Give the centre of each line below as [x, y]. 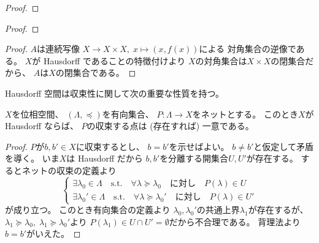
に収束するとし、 [110, 146]
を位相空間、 [38, 114]
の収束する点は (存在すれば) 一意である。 [170, 126]
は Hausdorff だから [105, 158]
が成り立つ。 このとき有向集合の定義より [88, 210]
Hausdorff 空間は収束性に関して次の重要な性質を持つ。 [114, 93]
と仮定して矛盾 [283, 146]
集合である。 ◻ [104, 73]
